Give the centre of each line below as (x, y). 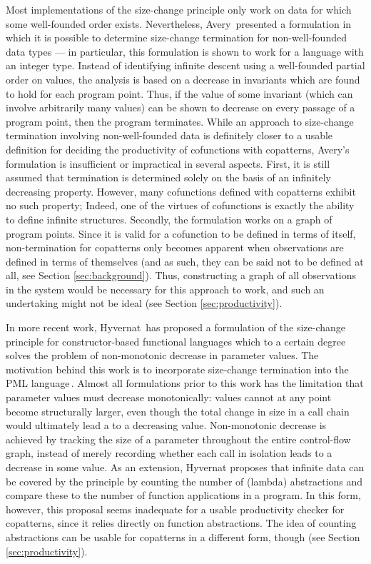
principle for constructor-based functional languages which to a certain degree (176, 341)
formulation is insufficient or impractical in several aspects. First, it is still (168, 163)
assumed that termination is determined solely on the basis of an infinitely (168, 177)
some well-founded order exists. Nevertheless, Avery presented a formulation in (179, 23)
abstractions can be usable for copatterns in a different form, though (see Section (183, 537)
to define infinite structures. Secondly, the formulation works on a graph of (169, 219)
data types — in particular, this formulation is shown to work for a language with (185, 51)
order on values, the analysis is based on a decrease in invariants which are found (183, 79)
